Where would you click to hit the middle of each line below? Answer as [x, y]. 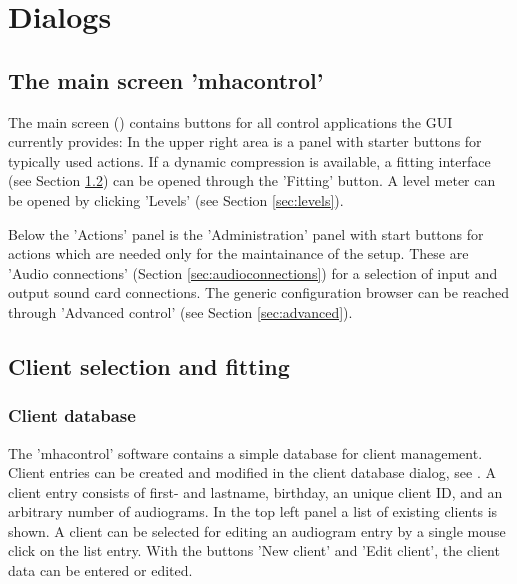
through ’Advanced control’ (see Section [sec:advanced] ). [180, 311]
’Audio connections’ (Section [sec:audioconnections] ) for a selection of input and [253, 272]
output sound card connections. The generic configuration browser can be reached [258, 292]
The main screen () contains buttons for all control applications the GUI [230, 121]
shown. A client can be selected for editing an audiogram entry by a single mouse [257, 530]
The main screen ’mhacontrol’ [166, 79]
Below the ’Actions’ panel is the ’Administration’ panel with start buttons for [246, 233]
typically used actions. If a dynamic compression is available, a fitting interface [249, 160]
